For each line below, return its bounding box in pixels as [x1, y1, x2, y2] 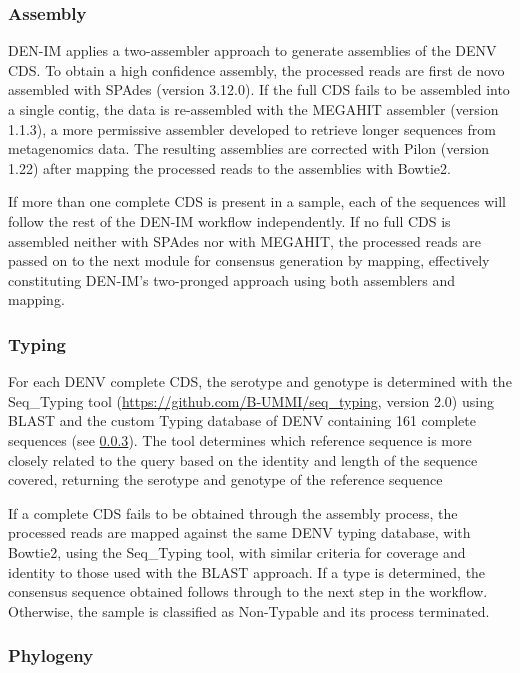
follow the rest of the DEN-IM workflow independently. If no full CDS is [8, 210, 451, 231]
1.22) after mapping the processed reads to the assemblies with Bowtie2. [8, 157, 451, 178]
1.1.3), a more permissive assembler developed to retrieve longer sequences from [8, 118, 496, 139]
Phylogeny [8, 643, 94, 668]
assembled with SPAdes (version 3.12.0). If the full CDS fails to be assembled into [8, 79, 510, 100]
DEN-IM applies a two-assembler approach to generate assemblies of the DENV [8, 40, 497, 61]
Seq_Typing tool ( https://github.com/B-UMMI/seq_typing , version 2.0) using [8, 390, 494, 411]
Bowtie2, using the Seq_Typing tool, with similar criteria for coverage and [8, 541, 466, 562]
